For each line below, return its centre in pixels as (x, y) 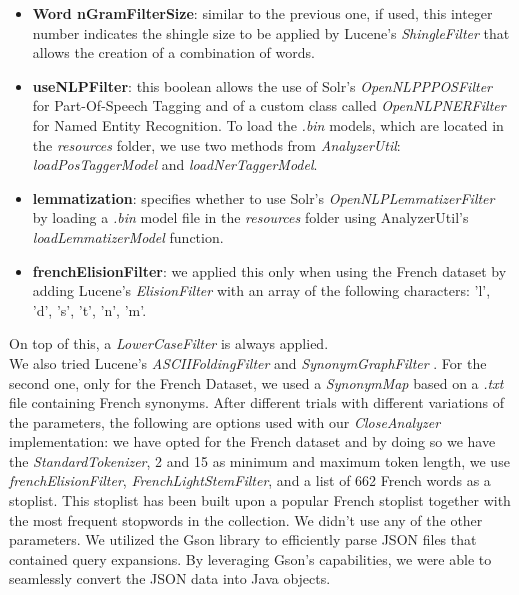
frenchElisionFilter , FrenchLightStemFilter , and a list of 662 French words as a (250, 480)
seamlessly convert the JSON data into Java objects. (170, 578)
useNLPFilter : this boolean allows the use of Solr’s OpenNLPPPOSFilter (262, 85)
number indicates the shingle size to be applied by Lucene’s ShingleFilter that (271, 32)
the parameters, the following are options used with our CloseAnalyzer (225, 421)
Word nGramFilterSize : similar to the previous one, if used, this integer (262, 13)
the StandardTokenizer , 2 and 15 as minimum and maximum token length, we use (259, 460)
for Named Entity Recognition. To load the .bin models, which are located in (268, 124)
